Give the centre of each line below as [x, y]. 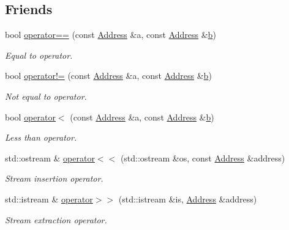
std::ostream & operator [50, 158]
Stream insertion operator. [54, 178]
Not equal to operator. [46, 96]
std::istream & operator [49, 198]
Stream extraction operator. [56, 219]
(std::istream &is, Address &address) [188, 198]
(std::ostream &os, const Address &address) [203, 158]
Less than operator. [41, 137]
